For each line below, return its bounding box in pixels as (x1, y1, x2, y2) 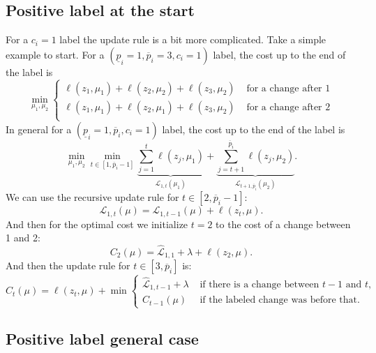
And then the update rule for (6, 258, 130, 273)
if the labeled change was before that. (200, 295, 360, 306)
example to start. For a (6, 47, 105, 61)
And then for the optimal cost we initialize (6, 216, 188, 231)
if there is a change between (200, 279, 319, 290)
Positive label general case (6, 328, 199, 350)
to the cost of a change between (216, 216, 351, 231)
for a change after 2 (246, 102, 331, 112)
